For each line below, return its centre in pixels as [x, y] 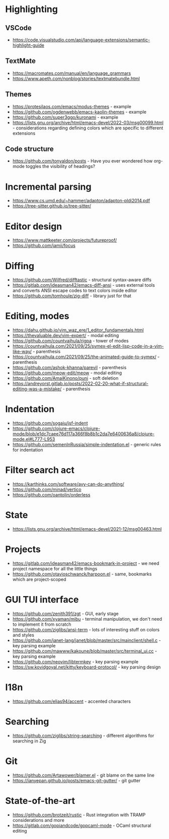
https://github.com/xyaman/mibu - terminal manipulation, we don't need [87, 619]
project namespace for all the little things [55, 568]
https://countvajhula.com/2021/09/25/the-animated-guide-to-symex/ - [86, 357]
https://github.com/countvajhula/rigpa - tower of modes [71, 341]
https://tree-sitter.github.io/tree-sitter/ [52, 206]
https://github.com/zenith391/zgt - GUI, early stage [66, 613]
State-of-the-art [40, 801]
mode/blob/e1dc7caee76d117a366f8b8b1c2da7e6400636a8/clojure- [83, 434]
